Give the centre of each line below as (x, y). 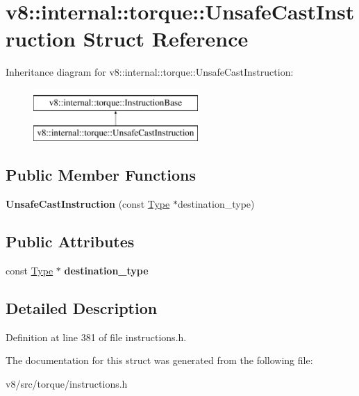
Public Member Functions (101, 175)
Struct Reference (166, 39)
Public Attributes (70, 241)
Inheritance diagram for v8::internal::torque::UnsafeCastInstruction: (150, 72)
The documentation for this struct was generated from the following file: (159, 360)
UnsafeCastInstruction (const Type (88, 204)
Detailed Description (82, 308)
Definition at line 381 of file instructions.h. (96, 337)
